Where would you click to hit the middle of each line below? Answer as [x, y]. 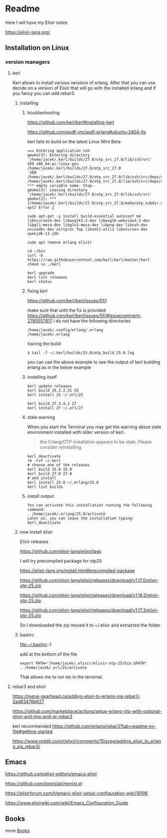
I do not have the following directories [92, 321]
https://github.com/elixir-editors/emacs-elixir [51, 774]
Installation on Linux [37, 48]
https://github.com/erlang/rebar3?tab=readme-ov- [104, 726]
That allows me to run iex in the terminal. [61, 677]
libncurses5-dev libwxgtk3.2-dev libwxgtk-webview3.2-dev [88, 220]
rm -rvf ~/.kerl [44, 460]
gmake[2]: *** [42, 199]
